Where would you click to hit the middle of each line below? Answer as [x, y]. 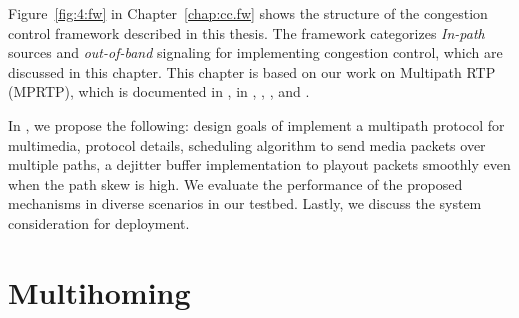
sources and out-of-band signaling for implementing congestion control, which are [255, 52]
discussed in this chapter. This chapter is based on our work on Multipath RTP [252, 71]
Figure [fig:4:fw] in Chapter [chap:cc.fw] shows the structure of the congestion [248, 13]
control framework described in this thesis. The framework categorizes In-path [246, 32]
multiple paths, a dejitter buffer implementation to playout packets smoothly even [259, 164]
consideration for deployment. [99, 222]
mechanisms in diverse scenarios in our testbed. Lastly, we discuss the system [245, 203]
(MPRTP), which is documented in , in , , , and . [159, 91]
